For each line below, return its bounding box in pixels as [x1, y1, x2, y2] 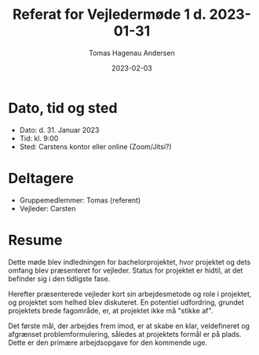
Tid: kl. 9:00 [19, 134, 59, 143]
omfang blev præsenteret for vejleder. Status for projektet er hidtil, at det [8, 265, 243, 275]
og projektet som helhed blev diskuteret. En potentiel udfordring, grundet [8, 297, 245, 307]
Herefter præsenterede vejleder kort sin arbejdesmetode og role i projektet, [8, 289, 252, 298]
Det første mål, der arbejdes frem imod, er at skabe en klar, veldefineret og [8, 320, 250, 331]
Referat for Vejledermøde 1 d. [12, 5, 206, 24]
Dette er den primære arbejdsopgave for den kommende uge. [8, 338, 208, 347]
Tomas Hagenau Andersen [89, 48, 175, 57]
